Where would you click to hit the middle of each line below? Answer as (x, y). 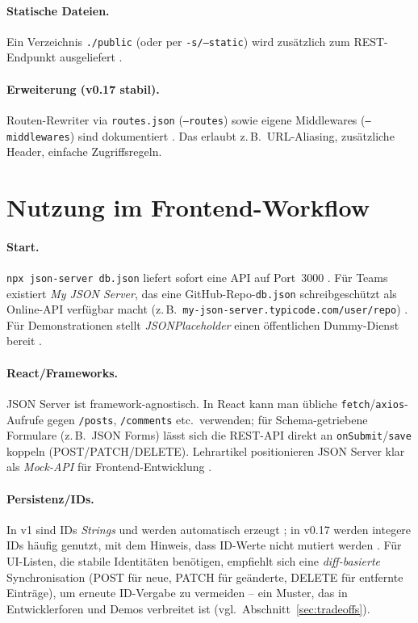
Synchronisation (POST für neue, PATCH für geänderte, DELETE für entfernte (205, 577)
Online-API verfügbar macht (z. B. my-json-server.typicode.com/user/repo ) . (207, 309)
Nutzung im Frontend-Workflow (188, 206)
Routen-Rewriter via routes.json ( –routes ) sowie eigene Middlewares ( (186, 119)
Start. (23, 246)
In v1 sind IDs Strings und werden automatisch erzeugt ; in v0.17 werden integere (209, 529)
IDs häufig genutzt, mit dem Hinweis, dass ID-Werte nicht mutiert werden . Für (204, 545)
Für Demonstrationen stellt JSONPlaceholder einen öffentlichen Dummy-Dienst (203, 324)
